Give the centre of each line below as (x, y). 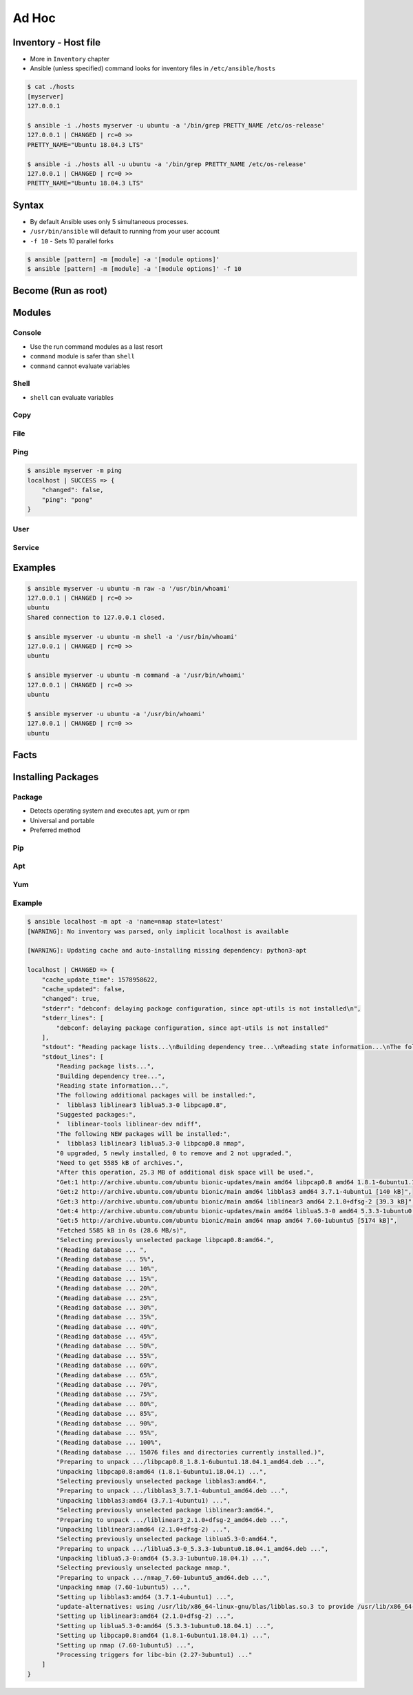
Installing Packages (56, 777)
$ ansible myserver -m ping (74, 471)
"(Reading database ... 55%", (107, 1356)
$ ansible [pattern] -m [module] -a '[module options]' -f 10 (134, 269)
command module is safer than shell (83, 356)
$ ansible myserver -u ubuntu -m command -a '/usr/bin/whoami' (136, 675)
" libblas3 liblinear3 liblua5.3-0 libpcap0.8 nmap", (151, 1144)
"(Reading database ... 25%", (107, 1298)
